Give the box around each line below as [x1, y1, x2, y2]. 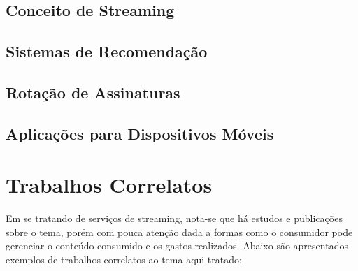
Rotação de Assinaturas [6, 81, 180, 103]
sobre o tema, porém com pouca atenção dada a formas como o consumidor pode [6, 224, 353, 239]
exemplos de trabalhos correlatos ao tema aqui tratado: [6, 252, 242, 267]
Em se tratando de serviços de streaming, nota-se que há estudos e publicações [6, 211, 343, 226]
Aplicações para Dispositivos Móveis [6, 122, 274, 144]
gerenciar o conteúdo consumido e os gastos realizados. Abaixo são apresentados [6, 238, 348, 253]
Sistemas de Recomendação [6, 41, 208, 62]
